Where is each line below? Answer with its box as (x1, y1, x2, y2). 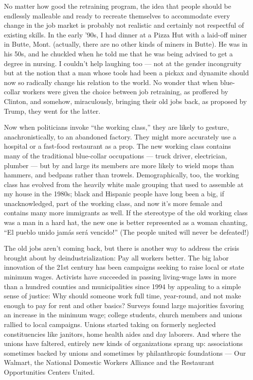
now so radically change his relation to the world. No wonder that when (4, 77, 218, 87)
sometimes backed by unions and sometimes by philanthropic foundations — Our (4, 347, 246, 358)
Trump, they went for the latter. (4, 105, 101, 116)
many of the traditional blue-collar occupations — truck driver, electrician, (4, 150, 227, 160)
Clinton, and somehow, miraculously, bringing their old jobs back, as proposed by (4, 96, 247, 106)
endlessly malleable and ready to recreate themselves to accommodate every (4, 10, 230, 20)
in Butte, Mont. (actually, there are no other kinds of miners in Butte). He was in (4, 39, 248, 49)
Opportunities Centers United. (4, 366, 95, 377)
